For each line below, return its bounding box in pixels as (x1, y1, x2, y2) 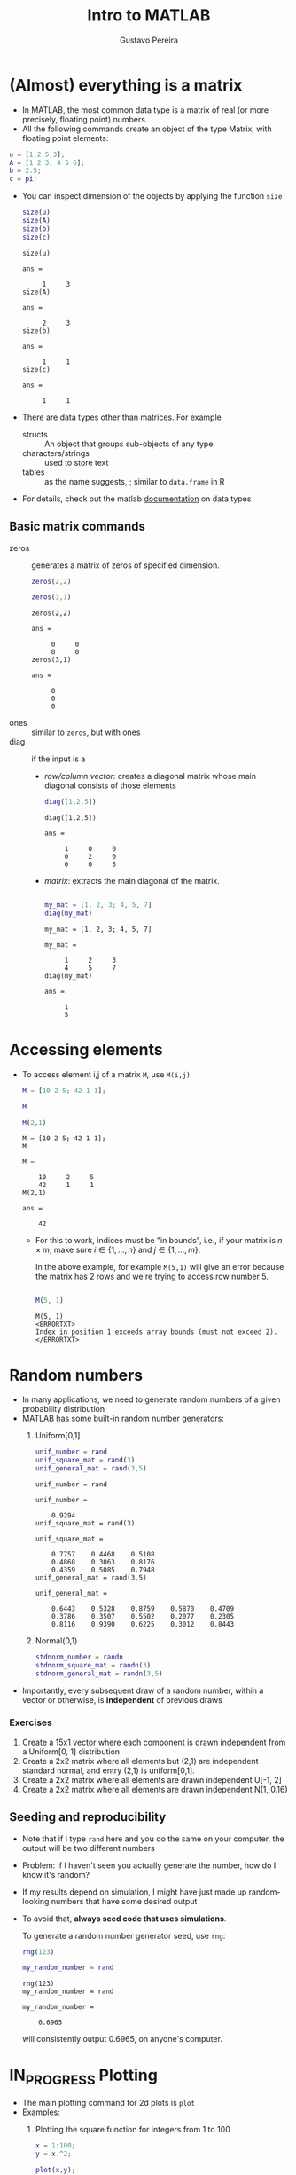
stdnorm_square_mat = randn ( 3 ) (35, 1660, 152, 1669)
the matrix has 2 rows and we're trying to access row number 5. (35, 1271, 269, 1282)
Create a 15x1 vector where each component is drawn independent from (21, 1737, 286, 1747)
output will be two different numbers (21, 1842, 155, 1853)
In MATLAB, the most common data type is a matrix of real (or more (21, 104, 269, 115)
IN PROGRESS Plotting (9, 2065, 158, 2088)
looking (21, 1895, 50, 1906)
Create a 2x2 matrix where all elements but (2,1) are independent (21, 1755, 259, 1766)
